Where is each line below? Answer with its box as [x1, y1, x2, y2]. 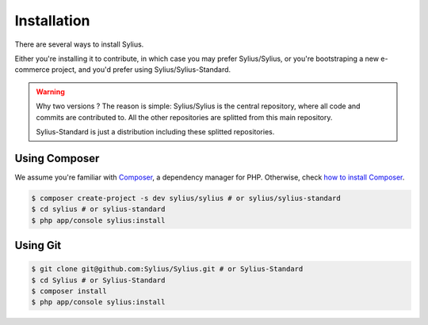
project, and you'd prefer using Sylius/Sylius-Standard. [52, 65, 231, 74]
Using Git [14, 238, 62, 252]
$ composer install [31, 286, 107, 296]
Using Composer [14, 151, 100, 165]
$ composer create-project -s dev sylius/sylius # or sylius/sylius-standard [31, 194, 341, 202]
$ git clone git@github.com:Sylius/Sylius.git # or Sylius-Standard [31, 265, 304, 274]
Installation [14, 12, 90, 29]
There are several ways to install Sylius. [14, 40, 144, 49]
